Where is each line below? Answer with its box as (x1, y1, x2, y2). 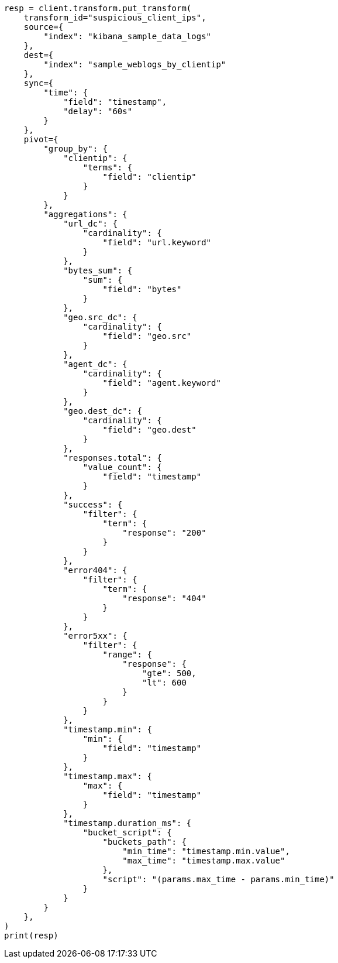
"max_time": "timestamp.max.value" (122, 856, 285, 865)
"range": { (102, 650, 152, 659)
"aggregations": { (43, 210, 127, 219)
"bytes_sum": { (63, 266, 133, 275)
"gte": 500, (142, 669, 196, 678)
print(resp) (4, 931, 58, 940)
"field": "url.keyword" (102, 238, 212, 247)
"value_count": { (82, 462, 162, 472)
